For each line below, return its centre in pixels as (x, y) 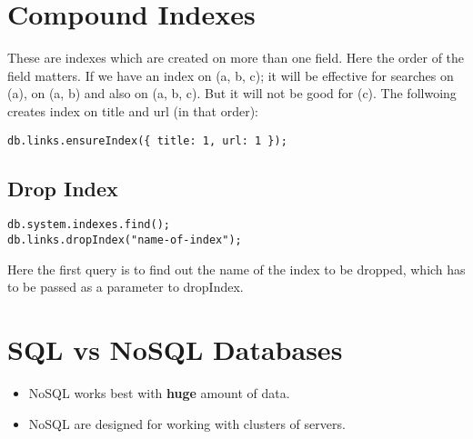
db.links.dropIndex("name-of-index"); (125, 240)
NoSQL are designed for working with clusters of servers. (187, 423)
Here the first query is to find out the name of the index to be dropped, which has (236, 269)
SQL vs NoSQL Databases (175, 349)
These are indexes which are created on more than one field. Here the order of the (236, 58)
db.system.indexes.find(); (89, 225)
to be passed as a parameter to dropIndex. (126, 287)
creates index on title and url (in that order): (133, 110)
